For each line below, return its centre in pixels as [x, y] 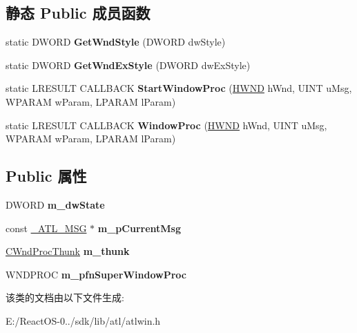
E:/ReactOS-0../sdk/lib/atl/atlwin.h [83, 320]
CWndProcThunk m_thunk [68, 251]
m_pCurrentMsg [139, 228]
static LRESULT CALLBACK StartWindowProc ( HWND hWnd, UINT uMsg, [179, 88]
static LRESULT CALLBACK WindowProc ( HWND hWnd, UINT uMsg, [166, 125]
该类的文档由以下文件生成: [65, 297]
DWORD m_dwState [55, 204]
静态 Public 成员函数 [78, 13]
